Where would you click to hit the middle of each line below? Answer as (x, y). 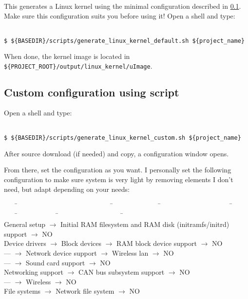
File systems (22, 291)
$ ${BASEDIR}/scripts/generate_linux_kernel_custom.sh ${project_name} (123, 138)
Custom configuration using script (92, 92)
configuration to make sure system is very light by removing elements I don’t (119, 179)
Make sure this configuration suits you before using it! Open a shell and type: (120, 15)
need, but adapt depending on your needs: (67, 189)
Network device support (61, 253)
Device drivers (25, 243)
